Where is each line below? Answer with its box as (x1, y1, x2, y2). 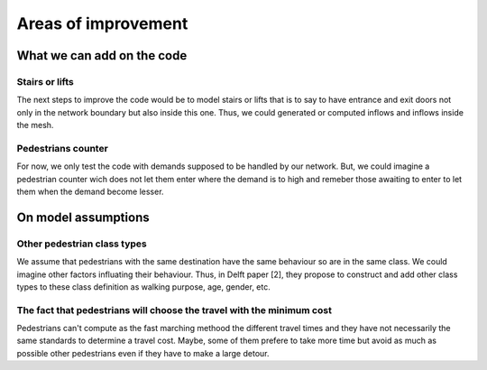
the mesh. (16, 120, 54, 131)
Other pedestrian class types (16, 237, 148, 250)
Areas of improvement (16, 14, 188, 33)
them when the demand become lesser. (16, 186, 164, 198)
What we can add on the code (16, 48, 188, 63)
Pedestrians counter (16, 142, 108, 154)
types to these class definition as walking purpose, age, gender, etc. (16, 281, 271, 292)
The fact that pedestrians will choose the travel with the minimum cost (16, 303, 333, 316)
